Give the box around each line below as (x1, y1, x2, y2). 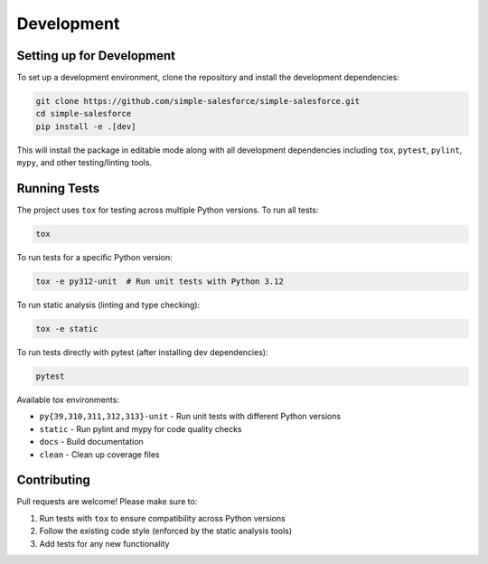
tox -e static (35, 324, 99, 334)
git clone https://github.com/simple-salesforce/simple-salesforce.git (35, 96, 361, 107)
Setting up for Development (16, 48, 176, 63)
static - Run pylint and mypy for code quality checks (39, 423, 242, 434)
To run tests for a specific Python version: (16, 252, 173, 263)
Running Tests (16, 181, 99, 196)
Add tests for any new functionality (39, 538, 170, 549)
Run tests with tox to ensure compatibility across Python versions (39, 512, 286, 523)
